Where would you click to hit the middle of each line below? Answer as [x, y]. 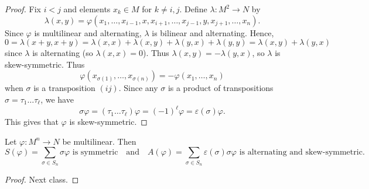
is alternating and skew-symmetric [301, 153]
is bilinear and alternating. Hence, [213, 32]
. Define [193, 9]
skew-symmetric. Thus [45, 64]
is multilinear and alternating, [88, 32]
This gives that [32, 122]
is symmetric [95, 153]
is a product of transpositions [221, 88]
